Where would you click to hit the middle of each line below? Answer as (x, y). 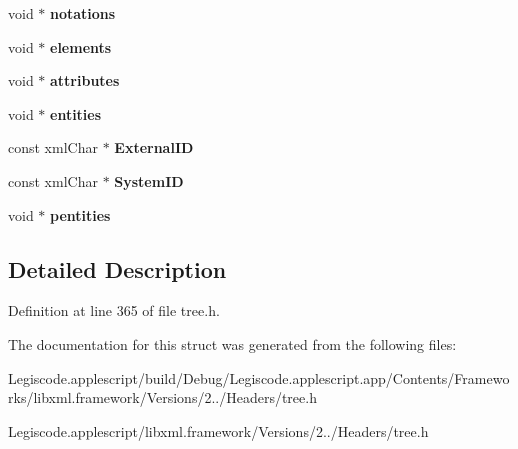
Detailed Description (117, 268)
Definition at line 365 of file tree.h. (114, 310)
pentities (80, 214)
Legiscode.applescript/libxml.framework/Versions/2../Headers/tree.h (218, 430)
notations (83, 13)
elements (81, 46)
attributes (85, 80)
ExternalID (154, 147)
